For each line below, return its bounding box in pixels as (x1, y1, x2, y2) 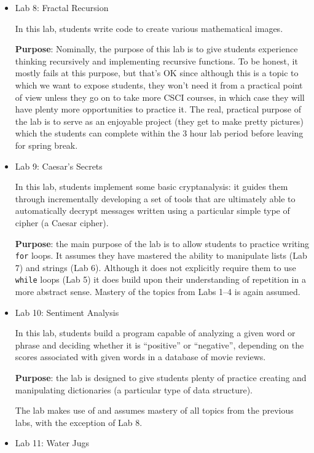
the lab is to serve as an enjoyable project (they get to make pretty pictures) (15, 114, 304, 127)
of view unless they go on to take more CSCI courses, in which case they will (15, 90, 305, 103)
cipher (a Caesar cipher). (15, 216, 109, 229)
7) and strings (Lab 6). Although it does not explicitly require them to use (15, 261, 296, 274)
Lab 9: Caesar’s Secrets (15, 159, 103, 172)
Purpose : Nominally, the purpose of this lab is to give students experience (15, 42, 298, 55)
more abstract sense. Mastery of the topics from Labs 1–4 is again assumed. (15, 285, 300, 297)
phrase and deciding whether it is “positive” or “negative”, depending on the (15, 338, 304, 351)
